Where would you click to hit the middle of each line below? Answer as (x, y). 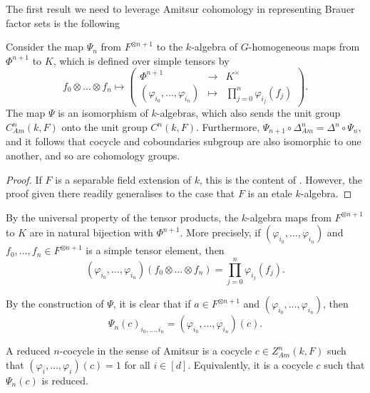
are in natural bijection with (91, 232)
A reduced (28, 351)
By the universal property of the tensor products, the (122, 217)
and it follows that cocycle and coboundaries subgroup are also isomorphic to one (184, 141)
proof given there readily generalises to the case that (120, 193)
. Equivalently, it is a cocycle (250, 364)
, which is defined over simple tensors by (141, 60)
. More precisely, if (220, 232)
